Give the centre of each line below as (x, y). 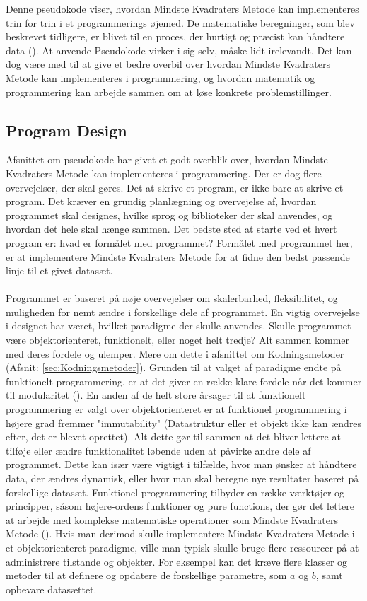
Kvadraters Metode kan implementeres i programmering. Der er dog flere (164, 173)
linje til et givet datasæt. (59, 270)
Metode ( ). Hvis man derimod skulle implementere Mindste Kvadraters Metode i (180, 533)
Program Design (66, 130)
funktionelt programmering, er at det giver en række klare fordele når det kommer (184, 381)
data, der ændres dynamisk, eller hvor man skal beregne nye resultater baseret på (182, 478)
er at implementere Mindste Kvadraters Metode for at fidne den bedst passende (178, 256)
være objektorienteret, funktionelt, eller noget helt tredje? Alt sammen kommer (178, 340)
